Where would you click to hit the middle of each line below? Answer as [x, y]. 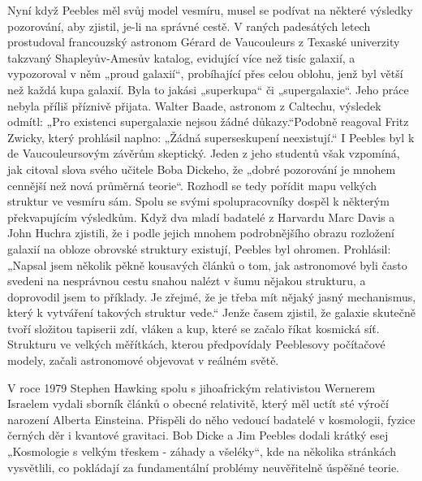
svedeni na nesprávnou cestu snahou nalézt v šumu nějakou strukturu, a [187, 281]
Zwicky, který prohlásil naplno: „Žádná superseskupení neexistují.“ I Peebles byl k [211, 137]
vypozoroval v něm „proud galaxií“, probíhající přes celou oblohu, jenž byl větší [205, 74]
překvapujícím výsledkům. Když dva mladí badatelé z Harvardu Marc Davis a [201, 217]
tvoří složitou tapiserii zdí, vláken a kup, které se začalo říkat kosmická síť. [194, 328]
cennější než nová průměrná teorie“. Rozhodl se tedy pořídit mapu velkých [192, 185]
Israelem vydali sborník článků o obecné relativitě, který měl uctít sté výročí [198, 403]
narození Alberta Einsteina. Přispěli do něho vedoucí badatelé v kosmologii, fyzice [211, 419]
